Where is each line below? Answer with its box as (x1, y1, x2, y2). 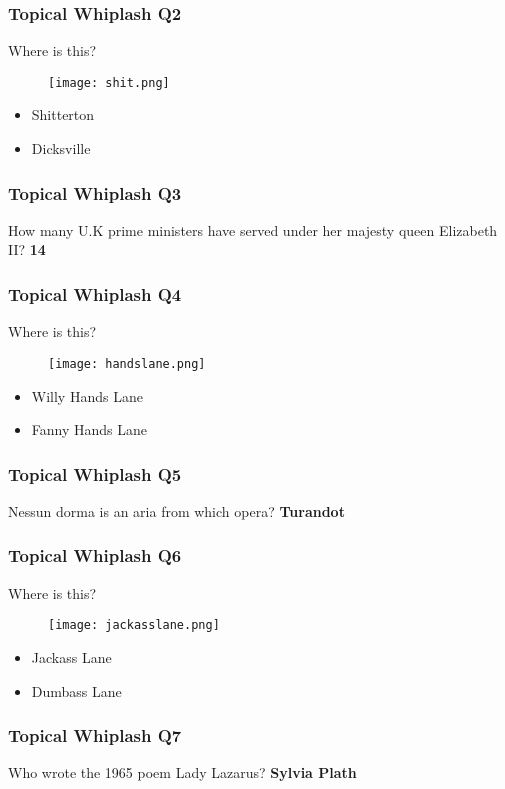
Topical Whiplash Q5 (8, 461, 182, 486)
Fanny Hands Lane (31, 419, 148, 440)
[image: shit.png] (48, 75, 170, 90)
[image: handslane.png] (48, 356, 206, 371)
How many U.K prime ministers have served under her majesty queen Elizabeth (8, 219, 498, 240)
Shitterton (31, 104, 95, 125)
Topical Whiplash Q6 (8, 543, 182, 568)
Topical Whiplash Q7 (8, 723, 182, 748)
